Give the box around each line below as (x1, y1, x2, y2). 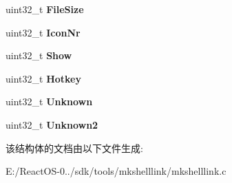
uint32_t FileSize (6, 2, 84, 16)
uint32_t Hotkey (6, 71, 81, 85)
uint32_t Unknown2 (6, 117, 98, 131)
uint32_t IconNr (6, 25, 81, 39)
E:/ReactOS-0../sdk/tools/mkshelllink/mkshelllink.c (6, 164, 226, 178)
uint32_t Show (6, 48, 72, 63)
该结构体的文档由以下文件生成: (6, 140, 143, 155)
